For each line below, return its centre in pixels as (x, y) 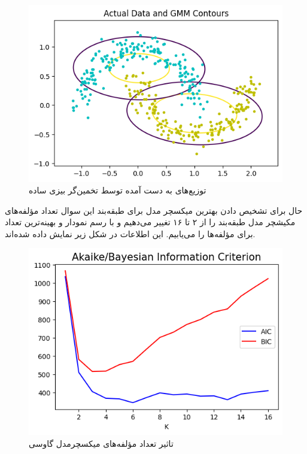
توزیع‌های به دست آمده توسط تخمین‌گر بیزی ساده (118, 190)
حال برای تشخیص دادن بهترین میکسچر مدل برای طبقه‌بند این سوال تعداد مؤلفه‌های (154, 210)
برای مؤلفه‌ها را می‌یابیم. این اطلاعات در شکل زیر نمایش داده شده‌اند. (130, 233)
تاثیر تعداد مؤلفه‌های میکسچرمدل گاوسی (101, 443)
